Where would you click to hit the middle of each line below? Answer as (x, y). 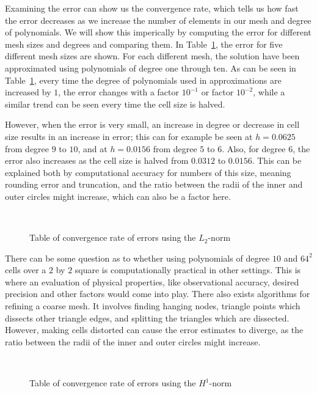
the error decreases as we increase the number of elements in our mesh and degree (158, 20)
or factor (217, 92)
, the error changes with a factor (119, 92)
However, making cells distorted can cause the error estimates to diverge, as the (154, 330)
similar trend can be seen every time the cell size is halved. (115, 104)
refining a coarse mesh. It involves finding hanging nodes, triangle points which (153, 306)
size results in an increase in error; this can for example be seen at (129, 136)
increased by (28, 92)
